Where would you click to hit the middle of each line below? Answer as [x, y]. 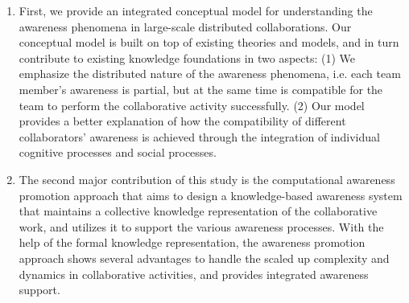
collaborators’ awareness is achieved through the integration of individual [199, 136]
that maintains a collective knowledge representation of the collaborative [198, 211]
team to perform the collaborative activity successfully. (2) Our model [192, 105]
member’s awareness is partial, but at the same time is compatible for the [201, 89]
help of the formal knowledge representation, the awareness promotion [192, 242]
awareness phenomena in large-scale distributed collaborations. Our [185, 26]
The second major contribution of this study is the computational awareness [207, 179]
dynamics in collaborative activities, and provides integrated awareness [194, 274]
